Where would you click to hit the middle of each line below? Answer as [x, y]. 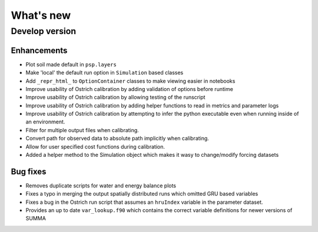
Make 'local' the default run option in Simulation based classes [105, 73]
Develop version [44, 31]
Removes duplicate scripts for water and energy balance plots [101, 186]
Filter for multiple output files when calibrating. [82, 130]
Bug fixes [29, 171]
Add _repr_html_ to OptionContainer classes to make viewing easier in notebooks [130, 81]
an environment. [45, 122]
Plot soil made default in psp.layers [71, 64]
